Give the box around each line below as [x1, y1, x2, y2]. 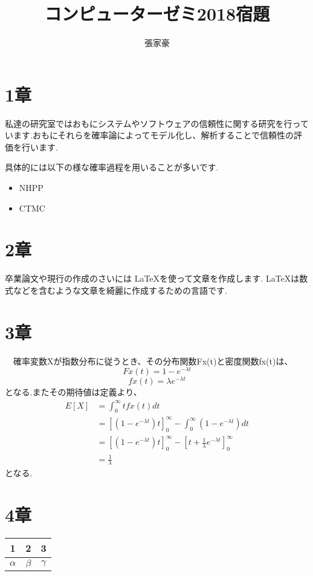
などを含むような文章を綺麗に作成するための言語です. [13, 283, 227, 296]
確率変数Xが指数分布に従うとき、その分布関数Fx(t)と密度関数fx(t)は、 [13, 354, 293, 367]
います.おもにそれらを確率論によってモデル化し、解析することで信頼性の [5, 129, 294, 141]
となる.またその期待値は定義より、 [5, 386, 142, 398]
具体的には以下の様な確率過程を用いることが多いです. [5, 161, 219, 173]
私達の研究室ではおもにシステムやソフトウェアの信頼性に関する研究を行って [5, 117, 309, 129]
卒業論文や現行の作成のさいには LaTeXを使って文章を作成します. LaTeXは [5, 272, 300, 285]
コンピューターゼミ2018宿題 [44, 1, 270, 26]
